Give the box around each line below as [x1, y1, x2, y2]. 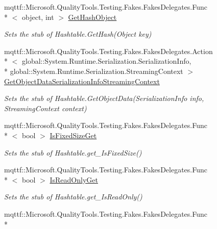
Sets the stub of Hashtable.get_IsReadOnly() [4, 191, 142, 202]
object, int [21, 11, 54, 22]
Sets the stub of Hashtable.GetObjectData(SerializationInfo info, [4, 93, 204, 104]
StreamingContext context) [4, 103, 87, 113]
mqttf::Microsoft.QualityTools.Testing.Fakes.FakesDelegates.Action [4, 45, 213, 56]
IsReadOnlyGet [50, 174, 98, 185]
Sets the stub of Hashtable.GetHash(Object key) [4, 29, 152, 39]
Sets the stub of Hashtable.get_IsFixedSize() [4, 147, 142, 158]
